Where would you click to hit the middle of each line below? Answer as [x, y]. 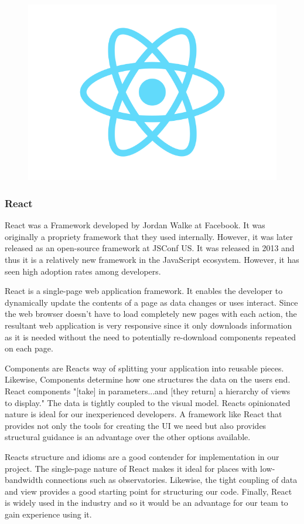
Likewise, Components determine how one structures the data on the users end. [148, 379]
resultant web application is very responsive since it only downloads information [148, 325]
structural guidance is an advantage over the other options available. [128, 437]
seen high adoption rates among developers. [83, 271]
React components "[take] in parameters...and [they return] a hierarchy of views [148, 391]
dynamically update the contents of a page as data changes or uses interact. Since [151, 302]
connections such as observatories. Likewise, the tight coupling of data [172, 480]
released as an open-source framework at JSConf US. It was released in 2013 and [150, 248]
